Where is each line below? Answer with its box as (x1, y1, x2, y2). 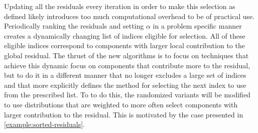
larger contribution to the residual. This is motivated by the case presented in (4, 109, 243, 119)
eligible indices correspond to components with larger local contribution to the (4, 40, 245, 51)
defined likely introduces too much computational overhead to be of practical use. (4, 11, 255, 21)
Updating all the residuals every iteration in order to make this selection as (4, 1, 235, 11)
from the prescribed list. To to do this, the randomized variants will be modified (4, 89, 250, 100)
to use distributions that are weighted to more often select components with (4, 99, 238, 109)
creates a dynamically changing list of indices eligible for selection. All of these (4, 30, 245, 41)
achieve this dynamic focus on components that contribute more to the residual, (4, 60, 250, 70)
